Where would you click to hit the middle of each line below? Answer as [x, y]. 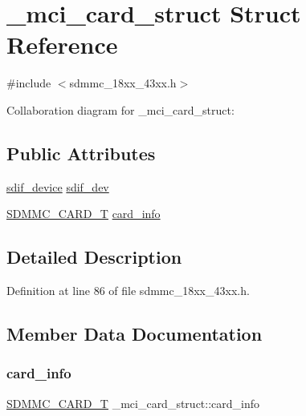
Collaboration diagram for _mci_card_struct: [120, 109]
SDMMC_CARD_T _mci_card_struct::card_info [133, 403]
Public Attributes [81, 153]
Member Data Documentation [135, 334]
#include [29, 83]
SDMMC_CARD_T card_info [84, 214]
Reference [62, 44]
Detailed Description [94, 257]
